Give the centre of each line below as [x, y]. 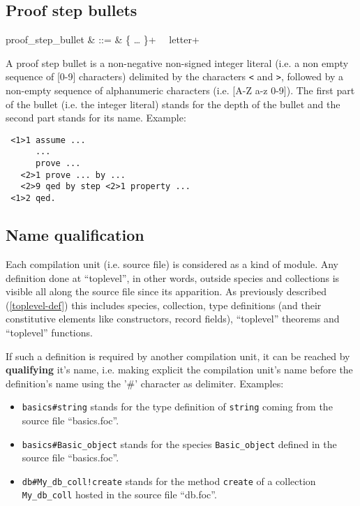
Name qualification [75, 235]
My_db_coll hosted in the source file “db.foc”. [119, 494]
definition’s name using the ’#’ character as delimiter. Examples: [145, 383]
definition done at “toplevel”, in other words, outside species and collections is [173, 277]
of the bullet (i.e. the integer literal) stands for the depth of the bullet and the [173, 104]
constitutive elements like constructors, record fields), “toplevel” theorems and [173, 319]
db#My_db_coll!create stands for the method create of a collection [169, 481]
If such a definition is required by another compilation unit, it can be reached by [178, 356]
